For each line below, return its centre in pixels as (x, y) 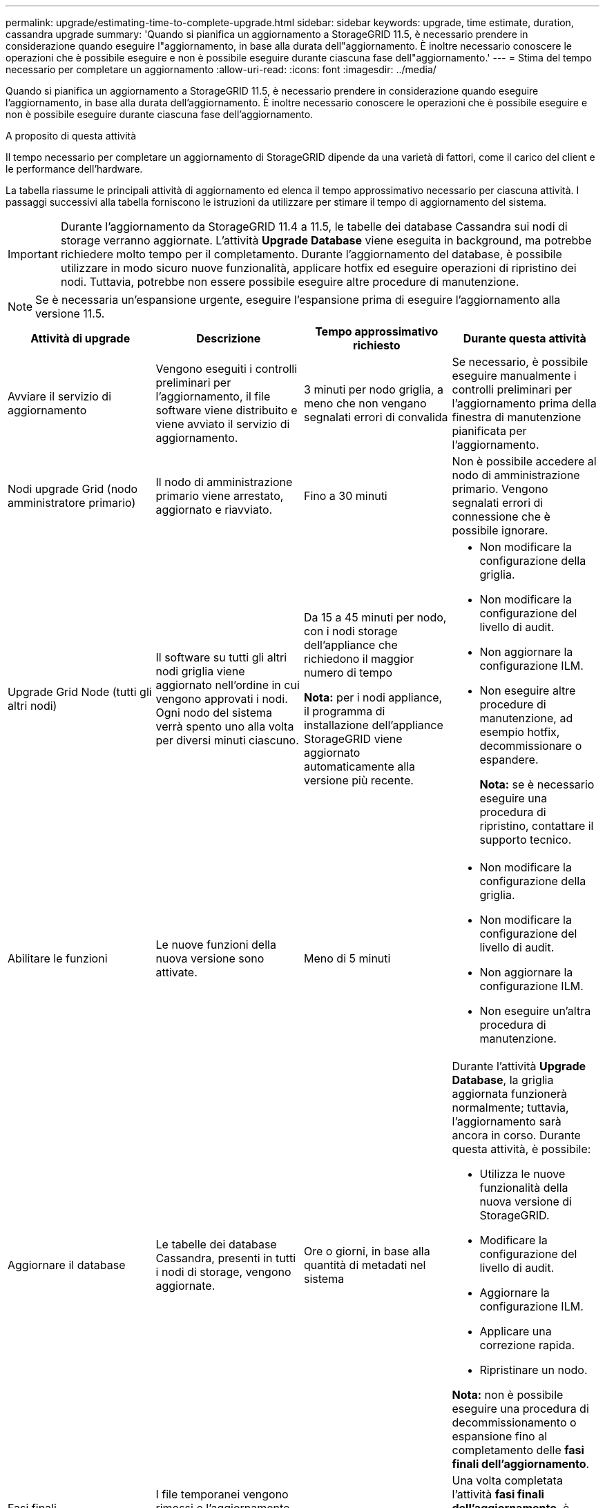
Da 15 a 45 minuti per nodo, (375, 617)
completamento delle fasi (518, 1450)
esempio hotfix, (520, 732)
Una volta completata (507, 1480)
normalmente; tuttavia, (510, 1108)
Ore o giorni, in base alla (367, 1251)
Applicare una (516, 1331)
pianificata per (489, 431)
